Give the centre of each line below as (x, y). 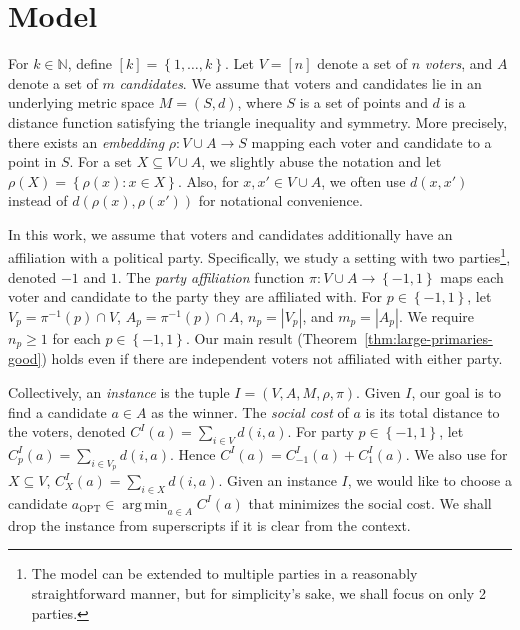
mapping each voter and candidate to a (371, 141)
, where (259, 102)
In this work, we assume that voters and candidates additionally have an (230, 233)
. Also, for (208, 180)
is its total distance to (432, 411)
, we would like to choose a (429, 480)
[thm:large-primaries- (428, 337)
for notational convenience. (280, 200)
